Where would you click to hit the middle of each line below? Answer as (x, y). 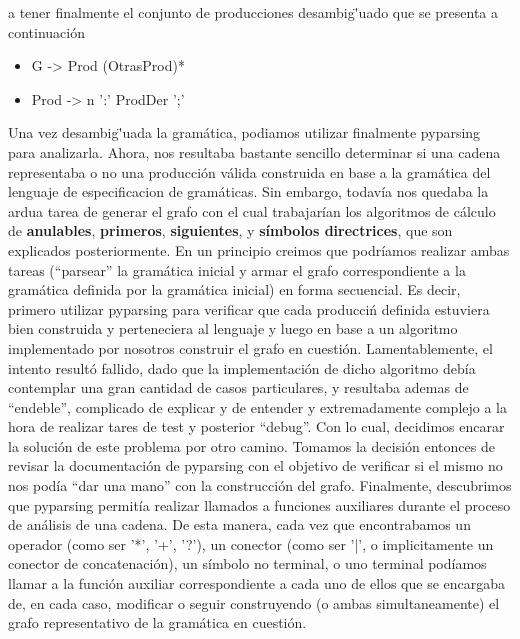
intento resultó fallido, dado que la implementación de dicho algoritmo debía (242, 367)
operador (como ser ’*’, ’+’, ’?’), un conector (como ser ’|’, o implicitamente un (251, 543)
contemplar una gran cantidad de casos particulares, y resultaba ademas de (238, 387)
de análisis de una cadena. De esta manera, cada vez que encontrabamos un (239, 524)
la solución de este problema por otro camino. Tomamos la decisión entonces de (251, 445)
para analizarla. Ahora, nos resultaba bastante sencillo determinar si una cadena (254, 151)
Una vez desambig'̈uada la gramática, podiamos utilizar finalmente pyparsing (244, 132)
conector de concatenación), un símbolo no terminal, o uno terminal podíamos (247, 563)
